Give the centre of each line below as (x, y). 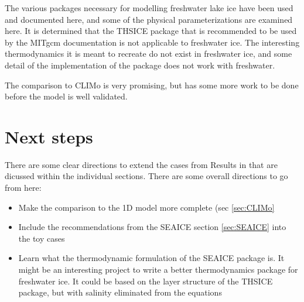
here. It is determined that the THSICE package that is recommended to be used (151, 31)
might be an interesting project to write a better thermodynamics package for (158, 270)
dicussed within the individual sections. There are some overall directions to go (146, 176)
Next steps (49, 136)
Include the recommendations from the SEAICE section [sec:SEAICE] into (152, 227)
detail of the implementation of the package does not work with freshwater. (140, 65)
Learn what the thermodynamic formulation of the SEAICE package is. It (151, 258)
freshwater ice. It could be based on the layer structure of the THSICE (146, 281)
